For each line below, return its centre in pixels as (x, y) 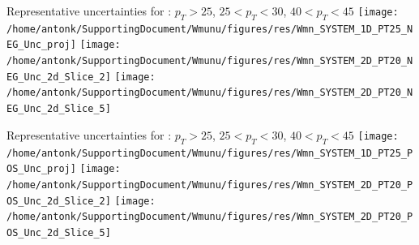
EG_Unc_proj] (41, 45)
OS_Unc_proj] (41, 169)
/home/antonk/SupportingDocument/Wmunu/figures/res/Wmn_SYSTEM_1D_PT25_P (210, 153)
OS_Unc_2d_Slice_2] (59, 201)
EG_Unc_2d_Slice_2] (59, 77)
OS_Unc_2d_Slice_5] (59, 232)
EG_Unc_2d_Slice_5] (59, 109)
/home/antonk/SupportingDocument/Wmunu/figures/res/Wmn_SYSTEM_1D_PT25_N (210, 29)
